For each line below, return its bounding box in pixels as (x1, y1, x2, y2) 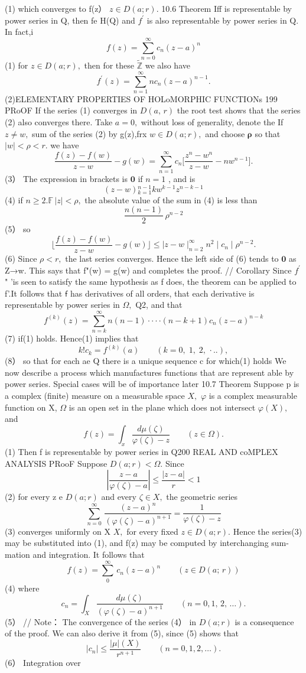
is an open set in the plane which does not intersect (69, 401, 256, 413)
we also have (145, 59, 190, 71)
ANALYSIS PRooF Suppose (5, 457, 108, 469)
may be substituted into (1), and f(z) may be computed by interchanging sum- (5, 537, 289, 549)
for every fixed (126, 525, 178, 537)
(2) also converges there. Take (5, 116, 113, 128)
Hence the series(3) (233, 525, 302, 537)
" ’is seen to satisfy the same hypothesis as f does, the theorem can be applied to (5, 275, 297, 288)
